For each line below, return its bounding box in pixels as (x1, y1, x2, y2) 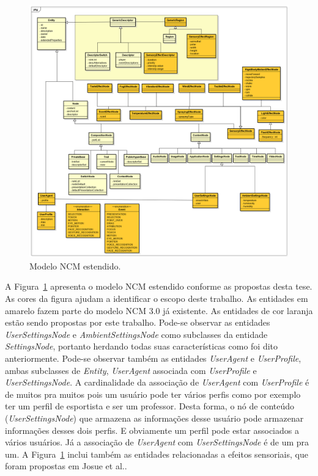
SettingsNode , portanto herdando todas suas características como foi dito (5, 340, 278, 353)
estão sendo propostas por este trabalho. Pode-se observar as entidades (5, 316, 270, 329)
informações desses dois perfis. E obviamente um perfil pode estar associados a (5, 423, 299, 436)
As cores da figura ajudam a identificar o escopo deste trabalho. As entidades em (5, 292, 308, 305)
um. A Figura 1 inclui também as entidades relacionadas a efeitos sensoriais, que (5, 447, 308, 460)
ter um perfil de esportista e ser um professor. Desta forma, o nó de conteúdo (5, 400, 295, 412)
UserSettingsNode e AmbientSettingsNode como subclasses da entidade (5, 328, 268, 340)
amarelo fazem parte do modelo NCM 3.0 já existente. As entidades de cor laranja (5, 304, 313, 317)
